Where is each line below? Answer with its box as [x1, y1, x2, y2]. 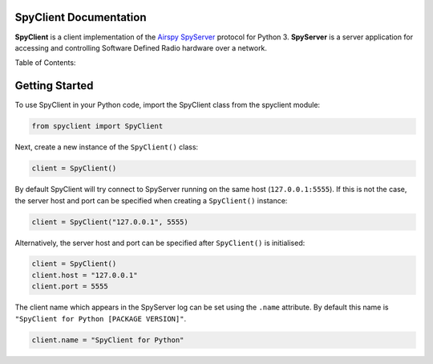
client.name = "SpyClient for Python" [31, 335, 184, 345]
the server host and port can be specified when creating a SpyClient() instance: [14, 195, 288, 205]
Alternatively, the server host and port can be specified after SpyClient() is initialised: [14, 238, 306, 247]
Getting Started [14, 79, 94, 92]
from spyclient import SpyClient [31, 121, 164, 131]
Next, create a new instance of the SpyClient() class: [14, 142, 199, 152]
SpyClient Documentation [14, 10, 147, 24]
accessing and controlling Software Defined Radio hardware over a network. [14, 43, 268, 52]
